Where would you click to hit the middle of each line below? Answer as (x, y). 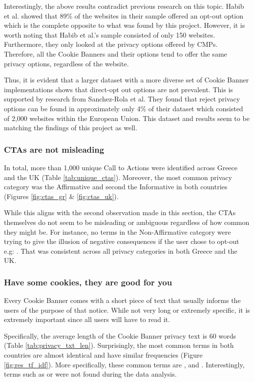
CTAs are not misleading (54, 149)
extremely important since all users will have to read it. (87, 319)
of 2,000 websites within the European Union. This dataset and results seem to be (127, 118)
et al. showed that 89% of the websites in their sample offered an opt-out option (124, 15)
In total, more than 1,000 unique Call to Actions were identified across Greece (121, 167)
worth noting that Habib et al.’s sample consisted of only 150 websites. (110, 34)
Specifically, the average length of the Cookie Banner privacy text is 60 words (120, 335)
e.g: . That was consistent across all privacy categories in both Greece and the (121, 251)
